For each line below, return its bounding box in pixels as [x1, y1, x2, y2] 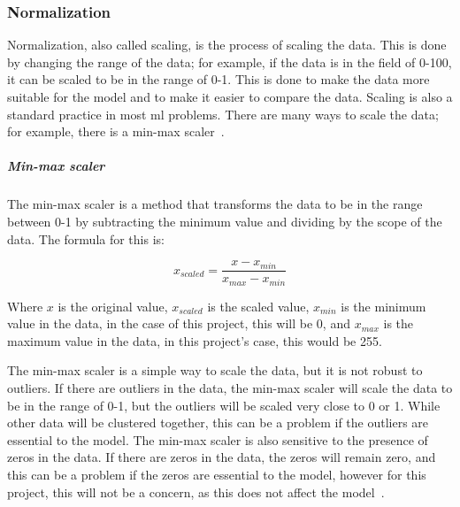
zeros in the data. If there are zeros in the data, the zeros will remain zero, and [7, 448, 436, 466]
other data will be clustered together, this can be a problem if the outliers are [7, 413, 429, 432]
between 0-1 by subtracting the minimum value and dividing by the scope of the [7, 211, 442, 230]
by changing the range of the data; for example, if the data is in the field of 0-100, [7, 52, 452, 71]
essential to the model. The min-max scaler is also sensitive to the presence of [7, 430, 428, 449]
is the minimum [341, 296, 426, 315]
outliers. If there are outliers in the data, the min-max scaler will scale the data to [7, 379, 453, 397]
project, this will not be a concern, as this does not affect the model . [7, 482, 385, 501]
